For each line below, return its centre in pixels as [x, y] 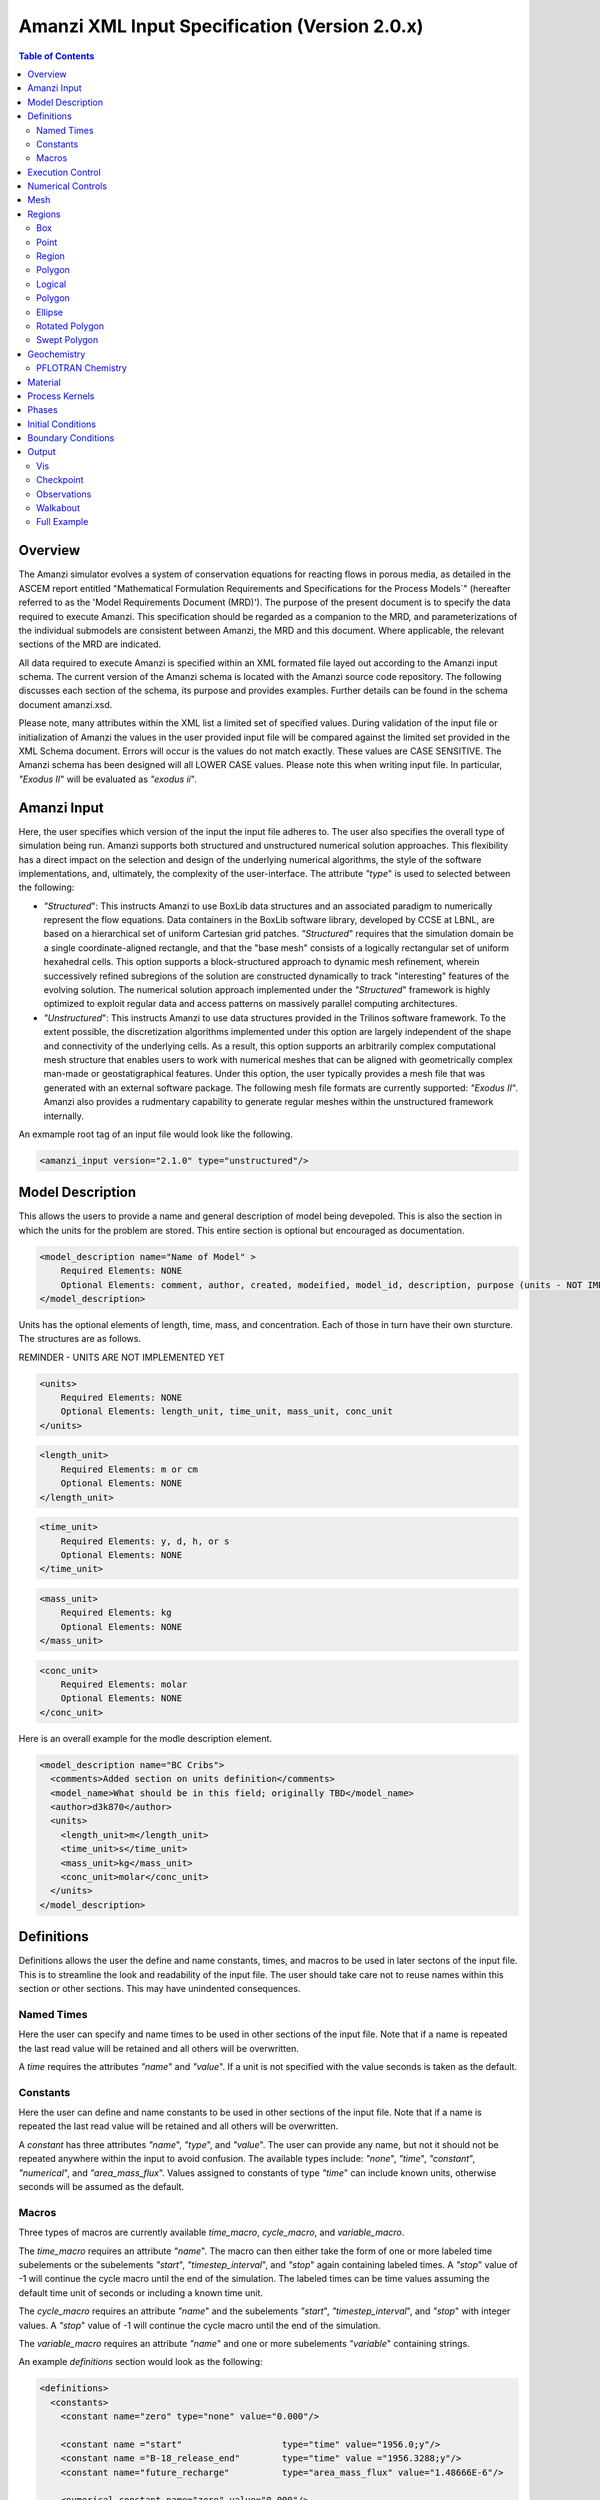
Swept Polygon [67, 340]
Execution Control [64, 172]
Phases [43, 410]
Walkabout [58, 508]
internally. [64, 1116]
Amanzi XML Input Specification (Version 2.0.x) [221, 26]
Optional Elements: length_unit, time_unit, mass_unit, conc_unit [227, 1411]
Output [41, 452]
